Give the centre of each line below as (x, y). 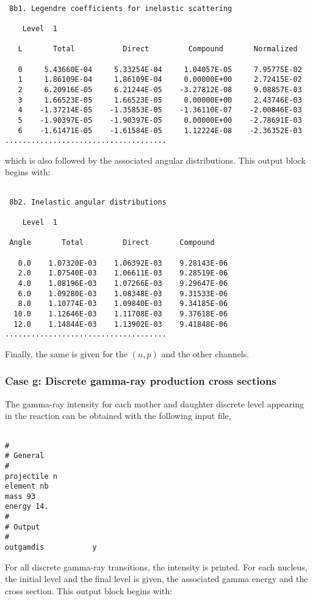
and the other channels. (205, 353)
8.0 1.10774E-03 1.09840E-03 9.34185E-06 (123, 304)
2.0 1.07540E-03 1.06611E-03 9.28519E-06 (123, 273)
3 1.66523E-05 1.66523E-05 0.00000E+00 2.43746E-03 (160, 100)
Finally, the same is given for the (67, 353)
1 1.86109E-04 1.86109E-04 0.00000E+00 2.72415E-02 (160, 80)
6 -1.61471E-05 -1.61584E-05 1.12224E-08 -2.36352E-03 (160, 130)
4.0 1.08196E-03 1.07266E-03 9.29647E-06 (123, 283)
